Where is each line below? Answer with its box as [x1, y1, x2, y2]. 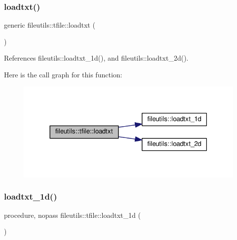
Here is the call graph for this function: [4, 69, 122, 79]
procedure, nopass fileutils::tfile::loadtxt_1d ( [4, 209, 141, 220]
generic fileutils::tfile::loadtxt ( [4, 20, 95, 30]
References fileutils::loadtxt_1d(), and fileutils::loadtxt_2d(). [4, 53, 189, 63]
